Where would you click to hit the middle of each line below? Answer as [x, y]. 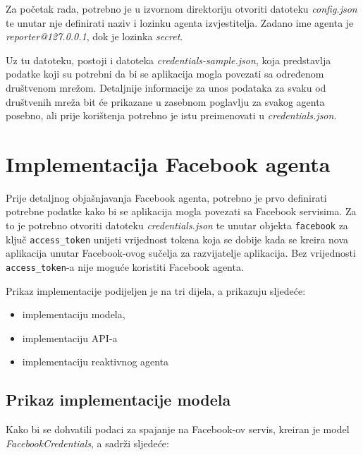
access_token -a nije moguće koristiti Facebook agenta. [125, 266]
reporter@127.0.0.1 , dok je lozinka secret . [94, 36]
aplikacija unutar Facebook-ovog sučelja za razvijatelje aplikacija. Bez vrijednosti [181, 253]
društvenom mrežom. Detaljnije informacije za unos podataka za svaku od [166, 87]
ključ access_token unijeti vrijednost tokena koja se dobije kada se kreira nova [177, 239]
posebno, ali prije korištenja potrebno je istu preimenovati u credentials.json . [171, 115]
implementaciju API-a [70, 338]
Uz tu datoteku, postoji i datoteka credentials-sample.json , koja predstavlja [168, 60]
